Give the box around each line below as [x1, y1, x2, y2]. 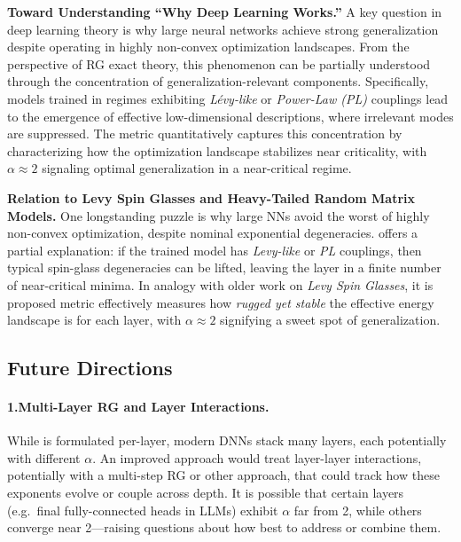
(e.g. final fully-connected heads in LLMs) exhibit [7, 500, 278, 519]
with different [7, 448, 81, 467]
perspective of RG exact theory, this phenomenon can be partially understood [7, 54, 431, 73]
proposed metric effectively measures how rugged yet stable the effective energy [7, 293, 434, 311]
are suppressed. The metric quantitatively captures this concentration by [7, 124, 402, 143]
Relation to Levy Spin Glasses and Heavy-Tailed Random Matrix [7, 188, 416, 207]
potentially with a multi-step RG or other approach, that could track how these [7, 466, 440, 484]
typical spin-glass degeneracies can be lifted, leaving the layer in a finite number [7, 258, 441, 277]
